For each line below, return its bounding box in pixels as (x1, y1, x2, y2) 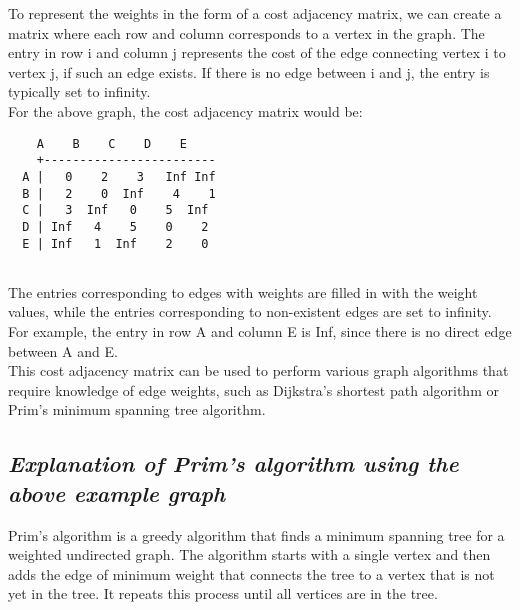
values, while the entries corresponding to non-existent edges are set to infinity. (8, 301, 492, 322)
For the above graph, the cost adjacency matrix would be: (8, 100, 363, 121)
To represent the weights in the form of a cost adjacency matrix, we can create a (8, 3, 502, 23)
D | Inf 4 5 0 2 (22, 219, 209, 234)
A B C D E (36, 136, 187, 151)
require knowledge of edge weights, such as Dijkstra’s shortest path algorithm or (8, 379, 499, 400)
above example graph (8, 477, 226, 508)
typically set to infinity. (8, 81, 151, 102)
